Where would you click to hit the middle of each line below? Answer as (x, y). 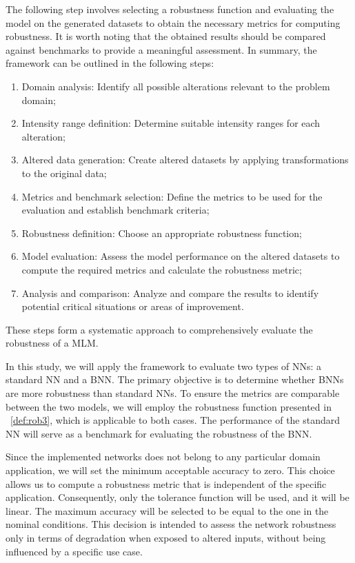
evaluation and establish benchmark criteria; (115, 210)
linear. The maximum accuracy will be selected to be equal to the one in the (167, 510)
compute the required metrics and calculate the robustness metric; (162, 269)
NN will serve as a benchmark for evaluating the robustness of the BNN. (159, 433)
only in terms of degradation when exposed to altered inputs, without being (166, 538)
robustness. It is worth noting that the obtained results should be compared (166, 36)
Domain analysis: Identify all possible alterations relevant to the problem (176, 86)
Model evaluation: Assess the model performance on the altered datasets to (181, 256)
